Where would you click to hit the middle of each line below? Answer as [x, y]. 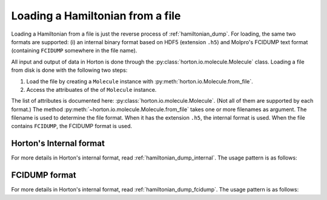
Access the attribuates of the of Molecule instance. [91, 89]
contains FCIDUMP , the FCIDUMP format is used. [72, 126]
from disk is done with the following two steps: [69, 70]
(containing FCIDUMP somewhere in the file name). [74, 51]
